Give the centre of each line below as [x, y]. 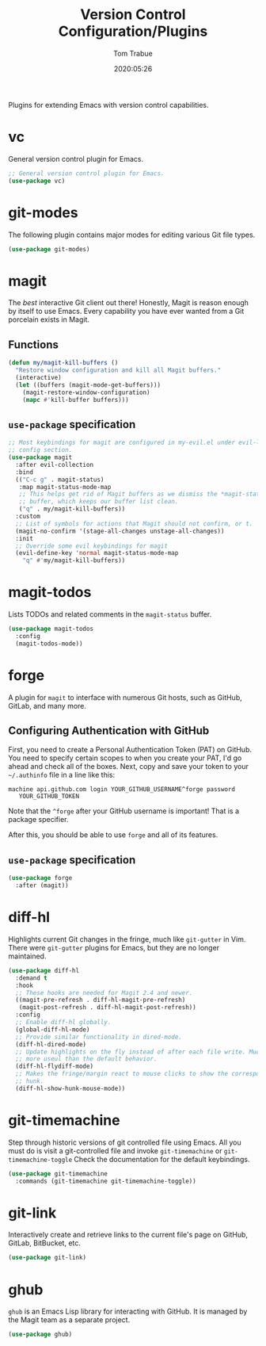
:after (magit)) [42, 885]
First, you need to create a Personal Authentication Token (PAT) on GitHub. [130, 750]
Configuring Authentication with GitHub [109, 731]
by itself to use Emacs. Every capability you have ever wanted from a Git [126, 312]
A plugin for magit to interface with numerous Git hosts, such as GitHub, [125, 697]
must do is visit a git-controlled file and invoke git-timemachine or [115, 1150]
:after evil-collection [54, 465]
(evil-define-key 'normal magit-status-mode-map [97, 553]
